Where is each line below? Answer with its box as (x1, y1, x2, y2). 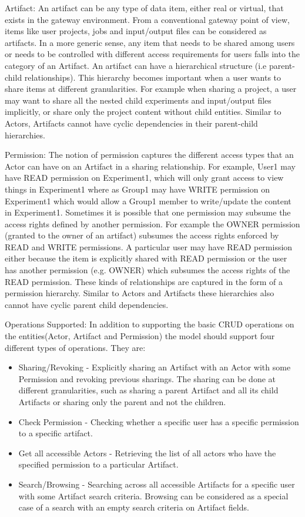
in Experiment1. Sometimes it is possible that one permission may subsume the (5, 206, 291, 218)
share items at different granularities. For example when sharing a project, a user (5, 82, 297, 95)
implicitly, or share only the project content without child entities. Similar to (5, 105, 281, 118)
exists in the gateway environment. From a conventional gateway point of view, (5, 13, 290, 25)
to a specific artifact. (18, 427, 93, 439)
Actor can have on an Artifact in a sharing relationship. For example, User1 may (5, 160, 296, 172)
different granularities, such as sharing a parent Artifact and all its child (18, 384, 279, 396)
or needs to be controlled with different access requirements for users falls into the (5, 48, 300, 60)
